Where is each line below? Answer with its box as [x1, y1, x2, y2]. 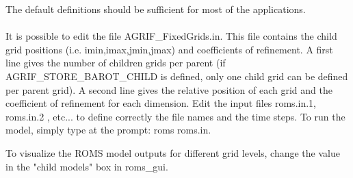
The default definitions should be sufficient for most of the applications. [5, 2, 306, 16]
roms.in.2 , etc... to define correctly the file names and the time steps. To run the [5, 109, 345, 123]
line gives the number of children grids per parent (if [5, 55, 226, 70]
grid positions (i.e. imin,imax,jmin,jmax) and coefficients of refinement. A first [5, 42, 333, 56]
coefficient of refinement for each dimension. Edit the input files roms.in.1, [5, 96, 316, 110]
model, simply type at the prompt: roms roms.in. [5, 123, 211, 137]
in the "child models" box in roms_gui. [5, 159, 168, 173]
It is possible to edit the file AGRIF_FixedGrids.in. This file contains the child [5, 29, 337, 43]
